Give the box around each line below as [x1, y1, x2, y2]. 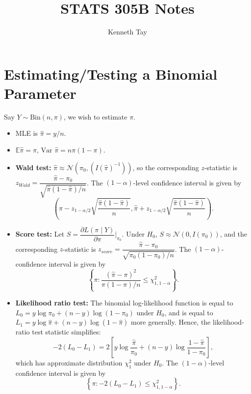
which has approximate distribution [15, 358, 123, 368]
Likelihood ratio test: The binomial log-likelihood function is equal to [15, 298, 233, 308]
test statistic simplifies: [32, 327, 101, 337]
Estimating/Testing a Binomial [4, 63, 218, 84]
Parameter [4, 83, 76, 103]
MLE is [15, 128, 38, 138]
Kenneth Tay [108, 27, 147, 37]
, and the [220, 229, 248, 239]
